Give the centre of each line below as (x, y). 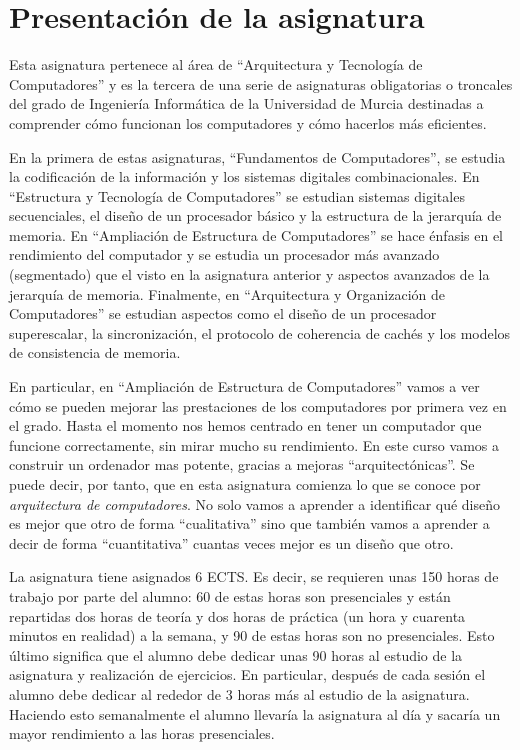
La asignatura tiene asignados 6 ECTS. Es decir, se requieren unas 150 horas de (254, 576)
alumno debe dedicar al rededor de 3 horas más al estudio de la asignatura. (239, 693)
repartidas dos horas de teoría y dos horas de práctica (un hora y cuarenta (237, 615)
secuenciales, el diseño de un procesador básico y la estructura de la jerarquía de (255, 215)
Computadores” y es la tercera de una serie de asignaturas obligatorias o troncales (261, 83)
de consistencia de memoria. (95, 352)
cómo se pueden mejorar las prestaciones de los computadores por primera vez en (258, 405)
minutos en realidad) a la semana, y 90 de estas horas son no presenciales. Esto (252, 635)
